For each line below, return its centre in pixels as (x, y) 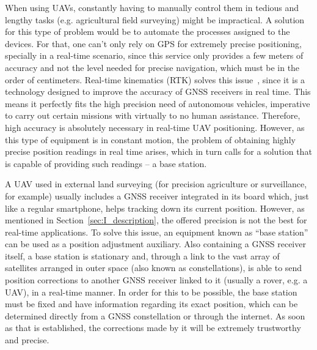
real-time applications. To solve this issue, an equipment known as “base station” (157, 232)
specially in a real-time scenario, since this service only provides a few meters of (154, 55)
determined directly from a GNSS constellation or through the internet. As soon (155, 315)
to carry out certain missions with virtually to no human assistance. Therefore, (153, 115)
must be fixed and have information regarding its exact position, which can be (151, 304)
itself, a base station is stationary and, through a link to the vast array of (142, 255)
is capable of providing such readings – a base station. (106, 163)
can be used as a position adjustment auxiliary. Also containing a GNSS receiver (155, 244)
